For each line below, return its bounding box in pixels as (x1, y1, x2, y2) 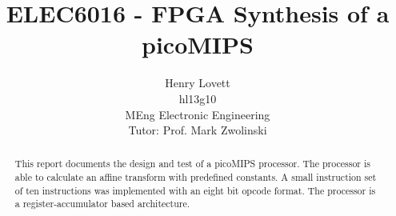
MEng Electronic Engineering (125, 106, 270, 122)
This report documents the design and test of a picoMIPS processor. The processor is (14, 157, 370, 170)
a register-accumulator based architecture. (14, 197, 190, 210)
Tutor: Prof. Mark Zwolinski (128, 122, 267, 138)
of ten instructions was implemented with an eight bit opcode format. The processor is (14, 183, 376, 197)
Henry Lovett (165, 74, 230, 91)
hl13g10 (178, 90, 217, 106)
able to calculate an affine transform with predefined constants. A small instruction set (14, 170, 377, 184)
